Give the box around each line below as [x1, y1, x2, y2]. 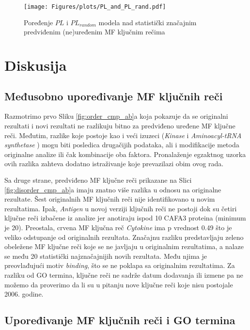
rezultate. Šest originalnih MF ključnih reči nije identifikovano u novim [4, 194, 215, 204]
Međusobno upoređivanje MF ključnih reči [4, 88, 223, 103]
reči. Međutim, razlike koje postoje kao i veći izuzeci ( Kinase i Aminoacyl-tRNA [4, 130, 242, 140]
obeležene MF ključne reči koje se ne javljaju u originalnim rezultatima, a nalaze [4, 241, 244, 251]
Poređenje [24, 17, 53, 27]
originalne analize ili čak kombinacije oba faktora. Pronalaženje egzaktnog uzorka [4, 149, 246, 159]
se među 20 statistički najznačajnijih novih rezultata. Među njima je [4, 251, 207, 261]
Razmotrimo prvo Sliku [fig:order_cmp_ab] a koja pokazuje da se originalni [4, 111, 228, 121]
